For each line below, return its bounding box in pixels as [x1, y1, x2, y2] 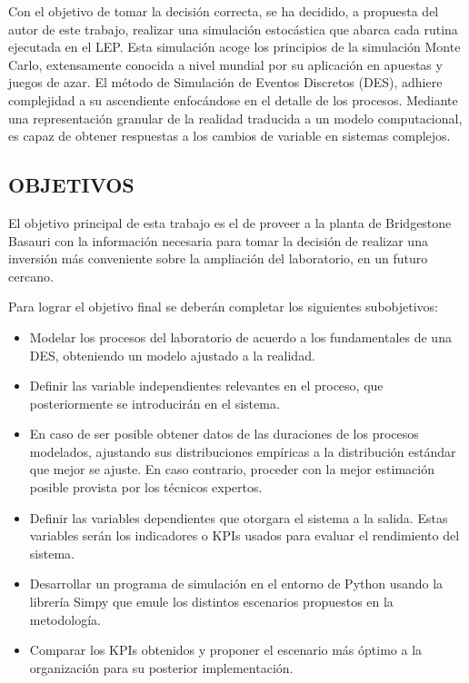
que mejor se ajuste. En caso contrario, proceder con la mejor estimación [29, 460, 434, 479]
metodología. [29, 609, 101, 629]
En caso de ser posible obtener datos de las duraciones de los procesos [29, 424, 419, 443]
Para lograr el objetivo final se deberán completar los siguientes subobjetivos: [8, 297, 438, 316]
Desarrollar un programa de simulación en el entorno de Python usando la [29, 574, 444, 593]
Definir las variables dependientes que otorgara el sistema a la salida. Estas [29, 508, 448, 527]
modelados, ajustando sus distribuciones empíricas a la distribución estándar [29, 441, 456, 460]
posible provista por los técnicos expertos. [29, 478, 263, 497]
